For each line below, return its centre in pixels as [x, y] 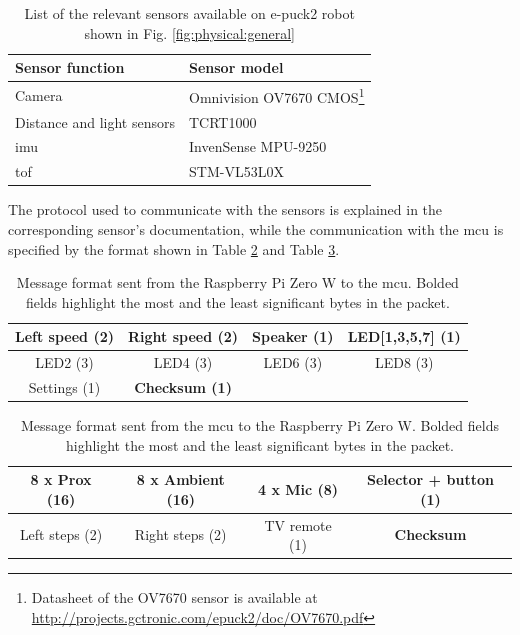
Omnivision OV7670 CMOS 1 [276, 95]
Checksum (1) [183, 386]
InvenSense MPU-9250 [257, 146]
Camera [39, 94]
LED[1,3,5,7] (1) [404, 336]
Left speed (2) [64, 336]
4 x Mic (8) [298, 489]
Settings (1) [64, 386]
